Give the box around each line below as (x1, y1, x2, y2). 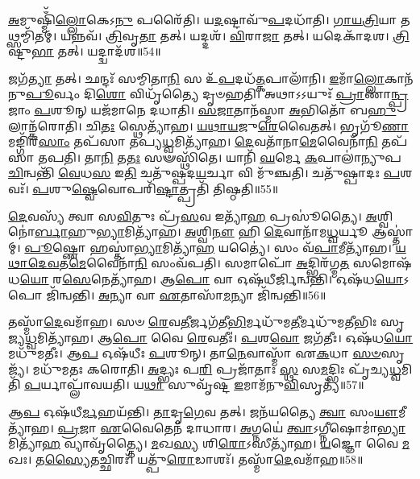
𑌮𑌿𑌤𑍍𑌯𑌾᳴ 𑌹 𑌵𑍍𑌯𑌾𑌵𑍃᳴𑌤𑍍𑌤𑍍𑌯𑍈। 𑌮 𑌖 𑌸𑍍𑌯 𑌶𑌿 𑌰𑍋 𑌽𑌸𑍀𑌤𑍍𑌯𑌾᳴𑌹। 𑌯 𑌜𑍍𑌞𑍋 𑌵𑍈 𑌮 (8, 435, 410, 452)
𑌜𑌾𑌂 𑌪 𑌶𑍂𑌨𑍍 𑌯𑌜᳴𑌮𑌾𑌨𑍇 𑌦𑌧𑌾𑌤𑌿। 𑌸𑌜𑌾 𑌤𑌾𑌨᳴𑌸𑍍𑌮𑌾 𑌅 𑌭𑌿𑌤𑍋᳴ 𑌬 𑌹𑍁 (8, 101, 397, 118)
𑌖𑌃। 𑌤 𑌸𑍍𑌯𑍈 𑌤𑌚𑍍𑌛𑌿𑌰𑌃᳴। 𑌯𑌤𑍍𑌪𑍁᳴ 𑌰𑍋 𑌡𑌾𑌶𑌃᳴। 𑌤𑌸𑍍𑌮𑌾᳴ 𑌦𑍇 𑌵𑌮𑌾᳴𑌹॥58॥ (8, 450, 364, 467)
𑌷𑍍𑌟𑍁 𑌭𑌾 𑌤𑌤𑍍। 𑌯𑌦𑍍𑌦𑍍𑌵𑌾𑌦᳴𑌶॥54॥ (8, 43, 161, 60)
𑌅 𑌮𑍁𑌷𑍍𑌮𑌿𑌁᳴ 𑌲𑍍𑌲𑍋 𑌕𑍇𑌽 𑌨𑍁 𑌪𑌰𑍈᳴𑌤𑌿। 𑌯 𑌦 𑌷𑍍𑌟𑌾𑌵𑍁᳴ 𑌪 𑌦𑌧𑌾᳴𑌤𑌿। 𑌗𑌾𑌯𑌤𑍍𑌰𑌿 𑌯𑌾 (8, 11, 397, 27)
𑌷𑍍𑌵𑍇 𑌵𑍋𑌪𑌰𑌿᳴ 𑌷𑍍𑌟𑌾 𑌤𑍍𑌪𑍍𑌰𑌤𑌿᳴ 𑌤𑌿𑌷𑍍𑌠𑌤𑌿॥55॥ (71, 180, 279, 196)
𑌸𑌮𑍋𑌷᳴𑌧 (352, 254, 412, 271)
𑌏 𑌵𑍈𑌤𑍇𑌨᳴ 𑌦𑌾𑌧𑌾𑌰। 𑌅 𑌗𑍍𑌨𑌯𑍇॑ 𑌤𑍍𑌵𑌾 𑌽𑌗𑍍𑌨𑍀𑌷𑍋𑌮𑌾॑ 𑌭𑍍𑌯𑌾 (100, 419, 405, 436)
